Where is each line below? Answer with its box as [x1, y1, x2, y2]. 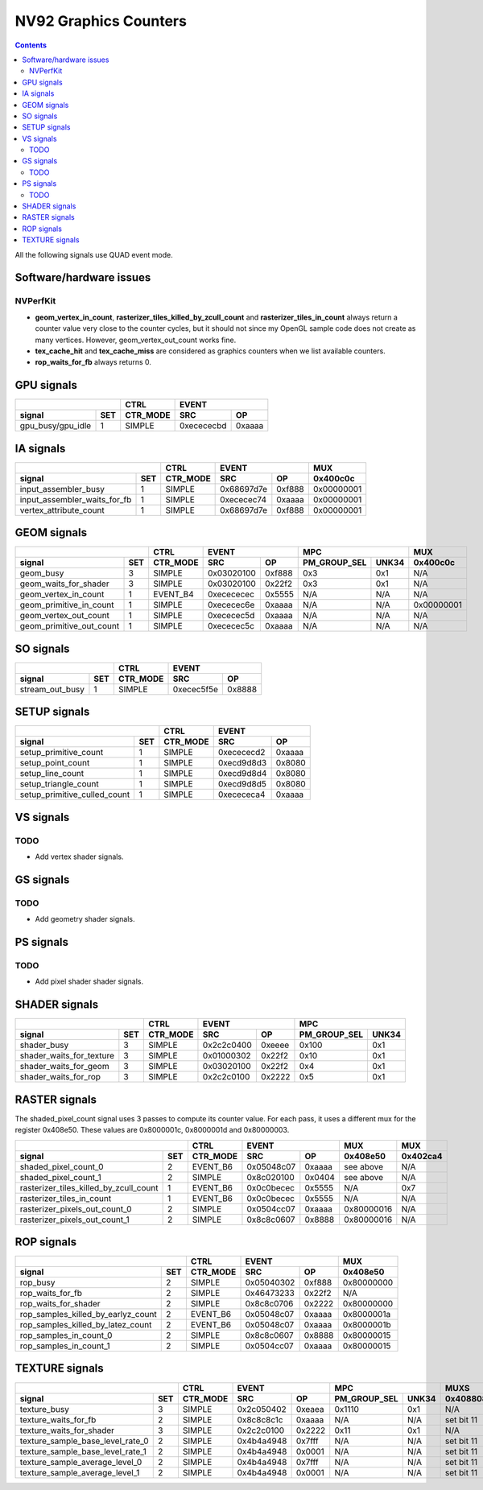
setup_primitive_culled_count [19, 789, 130, 800]
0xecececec [207, 588, 255, 600]
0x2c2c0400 [202, 1039, 253, 1050]
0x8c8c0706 [245, 1298, 294, 1310]
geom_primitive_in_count [19, 600, 114, 611]
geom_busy [19, 568, 64, 579]
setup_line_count [19, 768, 85, 779]
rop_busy [19, 1277, 56, 1288]
